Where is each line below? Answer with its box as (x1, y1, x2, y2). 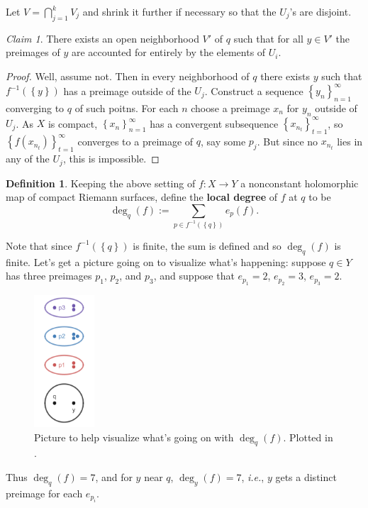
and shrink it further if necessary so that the (82, 4, 277, 18)
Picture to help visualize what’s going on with (34, 429, 234, 444)
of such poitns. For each (74, 100, 179, 115)
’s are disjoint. (289, 4, 352, 18)
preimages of (6, 45, 60, 60)
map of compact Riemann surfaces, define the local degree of (6, 189, 277, 204)
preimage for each (6, 485, 83, 500)
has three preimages (6, 268, 92, 283)
